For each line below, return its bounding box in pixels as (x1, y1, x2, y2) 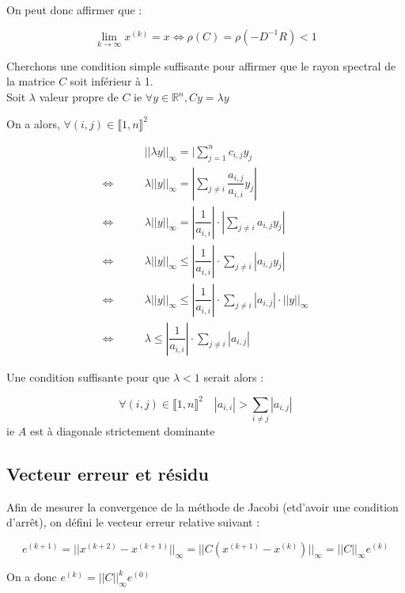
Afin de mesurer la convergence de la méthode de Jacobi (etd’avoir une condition (6, 498, 399, 515)
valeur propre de (39, 89, 119, 105)
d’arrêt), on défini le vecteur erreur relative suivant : (6, 514, 260, 530)
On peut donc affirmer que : (6, 2, 142, 17)
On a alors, (6, 115, 60, 131)
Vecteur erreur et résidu (6, 462, 209, 486)
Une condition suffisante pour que (6, 368, 170, 385)
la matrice (6, 73, 55, 89)
